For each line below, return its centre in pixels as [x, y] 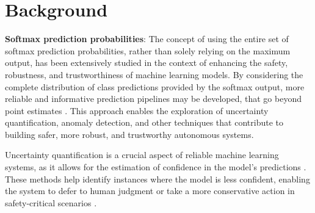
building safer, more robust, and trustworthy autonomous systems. [129, 134]
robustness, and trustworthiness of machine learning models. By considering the [154, 74]
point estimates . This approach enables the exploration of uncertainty [137, 110]
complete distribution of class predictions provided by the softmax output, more [155, 86]
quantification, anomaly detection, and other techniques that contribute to [144, 122]
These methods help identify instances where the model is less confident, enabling [157, 179]
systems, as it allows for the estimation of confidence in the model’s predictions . [156, 167]
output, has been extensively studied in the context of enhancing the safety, [147, 63]
